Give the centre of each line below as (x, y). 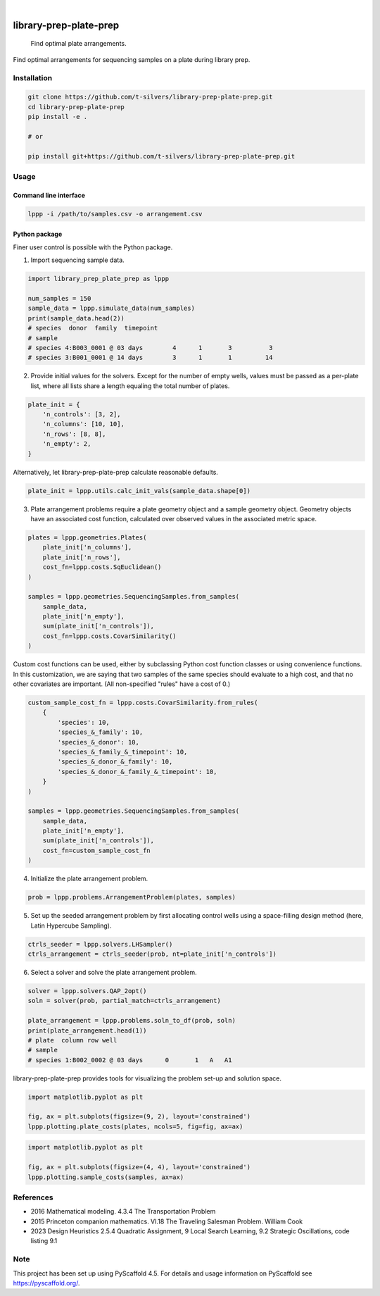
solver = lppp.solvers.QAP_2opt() (87, 991)
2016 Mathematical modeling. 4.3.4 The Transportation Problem (123, 1211)
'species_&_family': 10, (100, 732)
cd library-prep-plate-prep (76, 107)
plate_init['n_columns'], (87, 547)
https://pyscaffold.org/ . (46, 1283)
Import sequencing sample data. (77, 260)
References (33, 1197)
